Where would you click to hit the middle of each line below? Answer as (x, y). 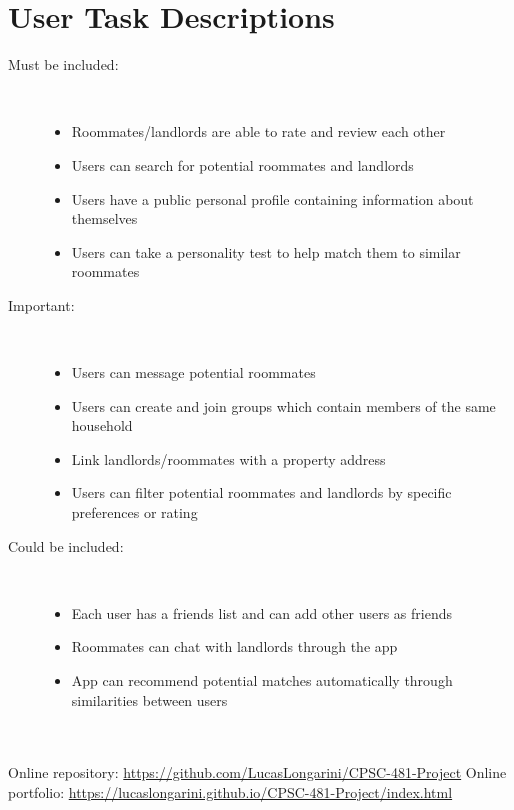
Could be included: (66, 545)
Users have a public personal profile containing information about (272, 198)
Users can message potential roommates (193, 372)
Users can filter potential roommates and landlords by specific (261, 492)
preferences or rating (134, 512)
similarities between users (149, 699)
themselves (104, 218)
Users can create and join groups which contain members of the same (283, 405)
